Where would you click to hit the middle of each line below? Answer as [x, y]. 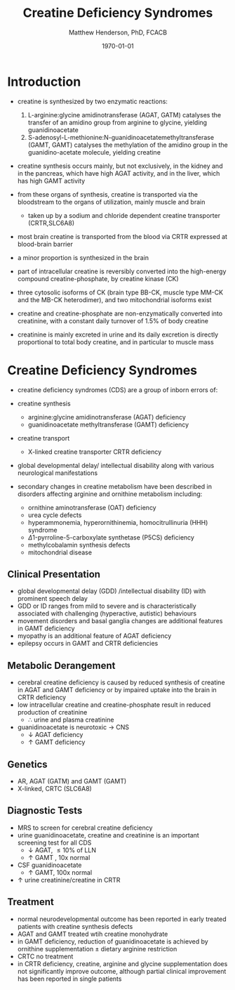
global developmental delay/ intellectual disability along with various [116, 465]
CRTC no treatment [45, 956]
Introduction [44, 82]
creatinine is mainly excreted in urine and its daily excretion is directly [118, 334]
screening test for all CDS [54, 842]
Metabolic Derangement [61, 665]
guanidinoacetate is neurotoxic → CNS [73, 727]
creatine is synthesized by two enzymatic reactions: [93, 101]
